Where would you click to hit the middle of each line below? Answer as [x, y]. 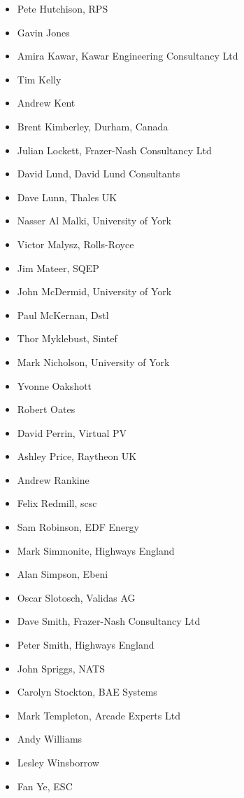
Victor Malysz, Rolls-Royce [76, 244]
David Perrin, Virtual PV [72, 432]
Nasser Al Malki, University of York [94, 221]
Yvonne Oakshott [55, 385]
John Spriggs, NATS [61, 668]
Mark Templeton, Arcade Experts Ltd [99, 715]
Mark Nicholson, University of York [93, 361]
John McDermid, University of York [94, 291]
